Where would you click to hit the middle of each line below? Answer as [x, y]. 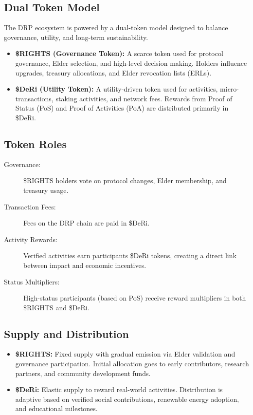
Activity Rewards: [31, 239]
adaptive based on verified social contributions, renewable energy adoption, [127, 399]
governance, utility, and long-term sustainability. [76, 37]
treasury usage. [46, 190]
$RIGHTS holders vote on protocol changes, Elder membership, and [125, 180]
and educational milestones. [56, 408]
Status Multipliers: [32, 281]
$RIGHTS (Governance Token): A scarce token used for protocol [119, 53]
